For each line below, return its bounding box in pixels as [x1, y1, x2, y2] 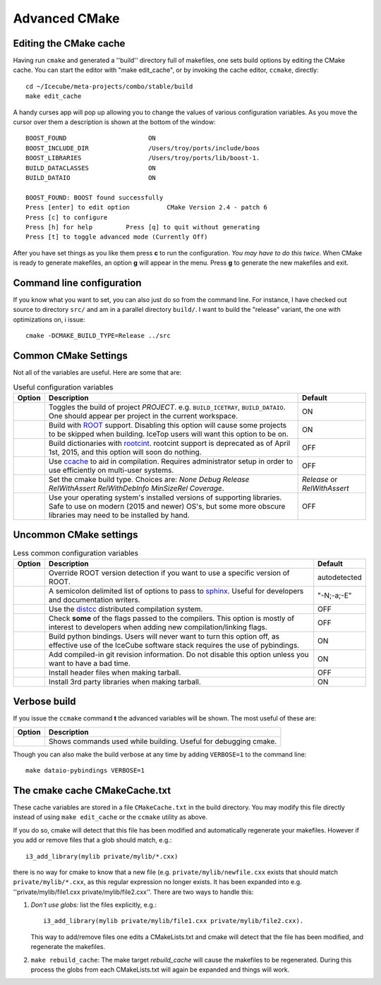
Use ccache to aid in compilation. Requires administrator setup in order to [48, 456, 294, 466]
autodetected [317, 572, 363, 582]
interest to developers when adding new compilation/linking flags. [48, 622, 267, 632]
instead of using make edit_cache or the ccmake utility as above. [13, 813, 208, 821]
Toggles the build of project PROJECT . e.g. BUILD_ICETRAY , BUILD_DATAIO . [48, 402, 286, 412]
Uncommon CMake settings [13, 529, 138, 541]
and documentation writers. [48, 595, 140, 605]
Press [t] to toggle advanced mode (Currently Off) [25, 233, 208, 241]
